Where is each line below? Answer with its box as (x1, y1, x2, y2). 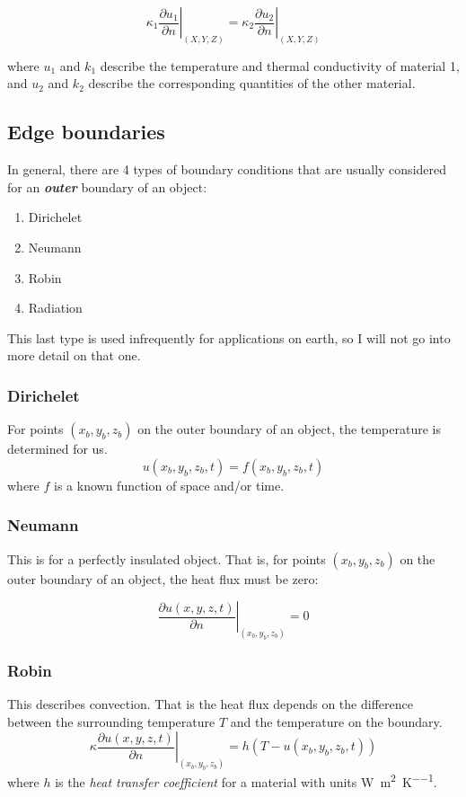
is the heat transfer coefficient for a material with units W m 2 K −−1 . (55, 770, 437, 791)
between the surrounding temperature (7, 712, 215, 731)
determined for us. (7, 439, 108, 458)
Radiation (28, 298, 83, 317)
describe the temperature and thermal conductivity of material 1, (100, 56, 460, 75)
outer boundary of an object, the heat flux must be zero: (7, 569, 319, 588)
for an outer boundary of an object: (7, 177, 207, 196)
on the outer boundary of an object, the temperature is (137, 420, 441, 438)
